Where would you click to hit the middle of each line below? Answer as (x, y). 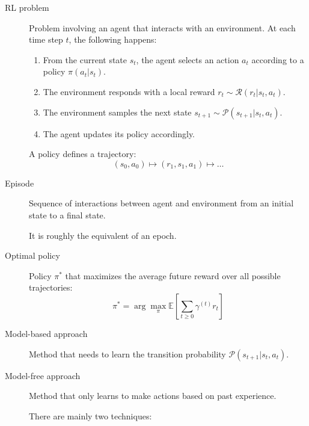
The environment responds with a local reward (129, 91)
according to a (278, 59)
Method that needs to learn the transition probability (127, 353)
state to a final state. (67, 215)
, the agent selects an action (188, 59)
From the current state (85, 59)
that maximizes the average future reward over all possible (173, 275)
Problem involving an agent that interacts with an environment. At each (162, 27)
